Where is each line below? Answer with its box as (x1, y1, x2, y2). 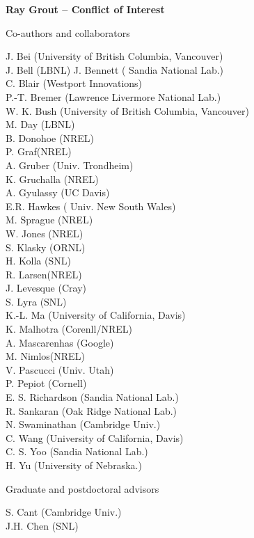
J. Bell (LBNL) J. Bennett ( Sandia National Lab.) (6, 62, 224, 77)
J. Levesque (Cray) (6, 280, 86, 295)
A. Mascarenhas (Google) (6, 335, 114, 349)
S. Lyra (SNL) (6, 294, 67, 308)
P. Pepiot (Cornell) (6, 376, 87, 390)
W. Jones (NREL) (6, 226, 84, 240)
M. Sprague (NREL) (6, 212, 93, 227)
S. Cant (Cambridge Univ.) (6, 505, 122, 519)
